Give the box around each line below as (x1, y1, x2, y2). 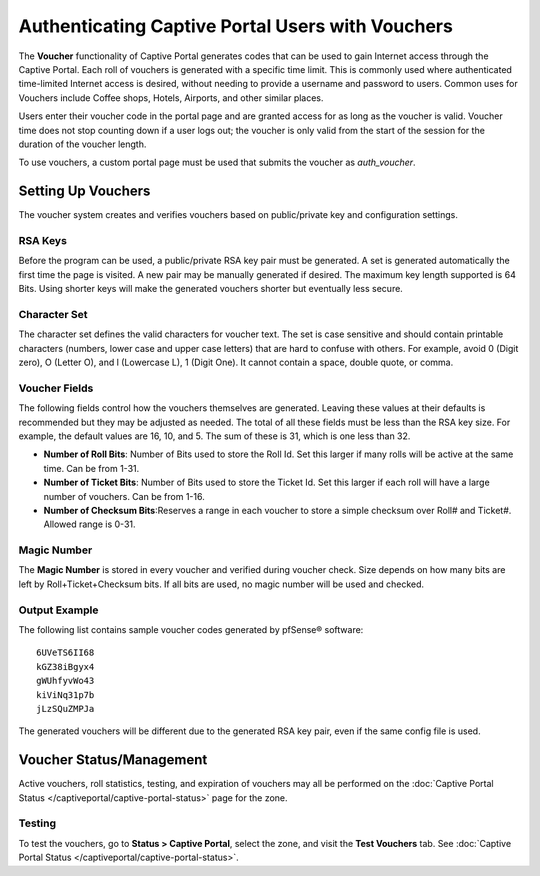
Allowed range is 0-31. (43, 518, 136, 530)
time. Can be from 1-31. (43, 462, 140, 474)
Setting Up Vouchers (18, 183, 151, 200)
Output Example (18, 603, 99, 617)
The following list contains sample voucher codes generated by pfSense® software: (18, 623, 364, 635)
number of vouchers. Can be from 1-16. (43, 490, 205, 502)
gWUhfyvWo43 (36, 675, 95, 687)
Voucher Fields (18, 381, 94, 395)
